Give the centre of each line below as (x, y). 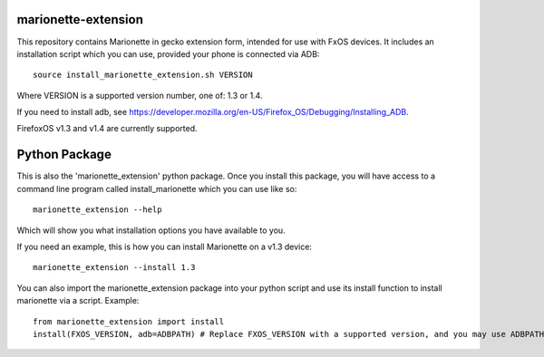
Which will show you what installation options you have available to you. (151, 230)
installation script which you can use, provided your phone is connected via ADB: (168, 53)
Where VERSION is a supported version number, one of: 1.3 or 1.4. (140, 95)
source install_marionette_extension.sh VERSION (143, 75)
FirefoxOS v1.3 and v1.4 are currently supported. (107, 129)
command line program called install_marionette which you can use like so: (157, 188)
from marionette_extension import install (129, 321)
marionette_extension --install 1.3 (114, 268)
